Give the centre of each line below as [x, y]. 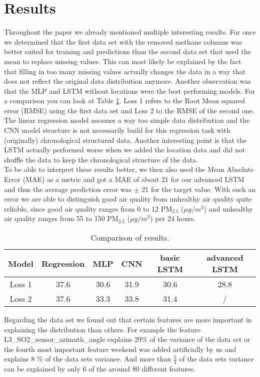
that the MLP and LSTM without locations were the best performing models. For [130, 90]
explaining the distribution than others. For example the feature [102, 329]
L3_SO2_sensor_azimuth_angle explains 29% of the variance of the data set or [127, 339]
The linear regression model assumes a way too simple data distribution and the [127, 120]
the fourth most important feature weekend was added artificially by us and [120, 349]
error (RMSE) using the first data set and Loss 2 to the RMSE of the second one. [129, 110]
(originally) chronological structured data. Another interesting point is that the [125, 140]
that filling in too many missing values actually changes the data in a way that [125, 71]
